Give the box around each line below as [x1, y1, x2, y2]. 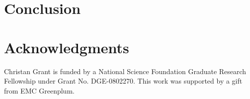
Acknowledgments [4, 37, 129, 57]
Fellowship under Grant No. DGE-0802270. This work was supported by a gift [4, 76, 243, 86]
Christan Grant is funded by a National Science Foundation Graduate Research [4, 66, 247, 76]
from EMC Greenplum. [4, 85, 75, 96]
